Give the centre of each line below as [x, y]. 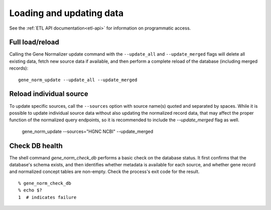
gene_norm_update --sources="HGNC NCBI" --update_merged [88, 131]
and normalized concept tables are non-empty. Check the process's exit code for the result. [104, 172]
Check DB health [36, 146]
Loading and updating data [66, 13]
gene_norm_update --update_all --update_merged [78, 80]
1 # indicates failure [47, 197]
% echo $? [30, 190]
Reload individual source [49, 94]
